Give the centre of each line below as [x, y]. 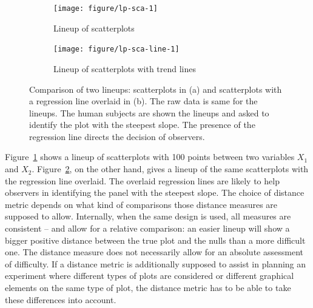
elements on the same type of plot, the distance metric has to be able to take [148, 287]
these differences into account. [61, 299]
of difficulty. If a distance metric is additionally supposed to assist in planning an [156, 263]
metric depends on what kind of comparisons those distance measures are [141, 204]
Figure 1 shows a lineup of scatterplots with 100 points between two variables [150, 157]
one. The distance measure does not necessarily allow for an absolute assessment [154, 252]
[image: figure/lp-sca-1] [106, 8]
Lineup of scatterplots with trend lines [125, 68]
